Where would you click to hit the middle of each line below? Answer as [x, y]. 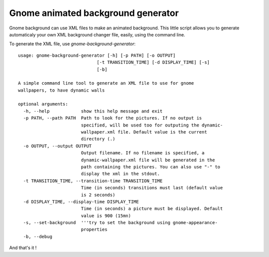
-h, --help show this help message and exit [93, 111]
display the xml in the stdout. [121, 174]
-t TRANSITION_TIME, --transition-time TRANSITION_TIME [93, 181]
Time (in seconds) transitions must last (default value [152, 188]
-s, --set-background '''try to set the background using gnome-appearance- [120, 223]
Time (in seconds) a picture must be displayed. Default [152, 209]
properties [94, 230]
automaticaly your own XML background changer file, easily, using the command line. [97, 34]
